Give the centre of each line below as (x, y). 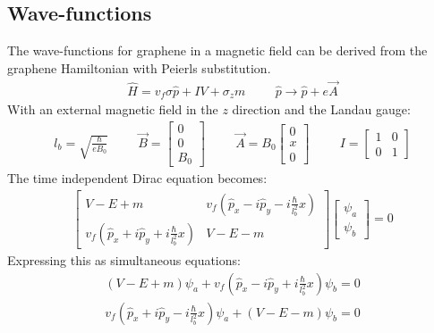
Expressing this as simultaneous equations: (124, 259)
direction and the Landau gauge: (321, 109)
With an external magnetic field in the (113, 109)
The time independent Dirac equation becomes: (137, 178)
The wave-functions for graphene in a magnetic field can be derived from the (217, 50)
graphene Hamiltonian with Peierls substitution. (139, 67)
